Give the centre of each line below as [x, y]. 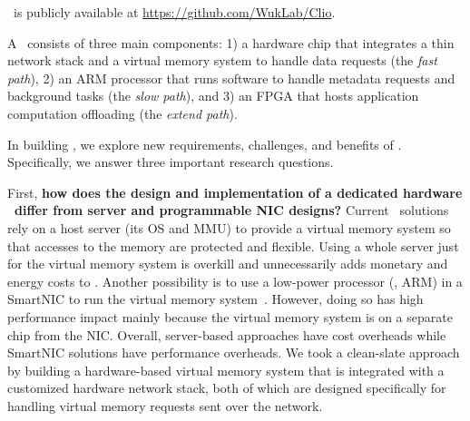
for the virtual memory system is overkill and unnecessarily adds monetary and [228, 264]
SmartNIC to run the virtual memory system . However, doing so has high [215, 299]
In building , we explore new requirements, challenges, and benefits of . [205, 144]
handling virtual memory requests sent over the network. [165, 405]
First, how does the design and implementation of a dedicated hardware [235, 192]
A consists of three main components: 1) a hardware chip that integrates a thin [231, 42]
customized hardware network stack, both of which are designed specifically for [227, 388]
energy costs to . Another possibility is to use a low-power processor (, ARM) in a [235, 281]
